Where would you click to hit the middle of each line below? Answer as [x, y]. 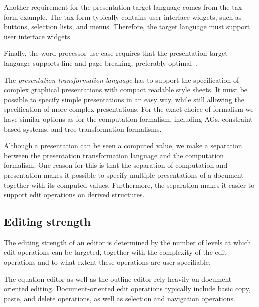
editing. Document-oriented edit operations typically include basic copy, [141, 289]
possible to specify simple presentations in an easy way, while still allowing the [124, 99]
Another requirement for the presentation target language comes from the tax [123, 7]
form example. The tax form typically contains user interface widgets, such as [123, 16]
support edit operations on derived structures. [74, 195]
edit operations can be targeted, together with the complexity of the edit [115, 252]
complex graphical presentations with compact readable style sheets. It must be [126, 89]
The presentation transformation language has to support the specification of [122, 79]
